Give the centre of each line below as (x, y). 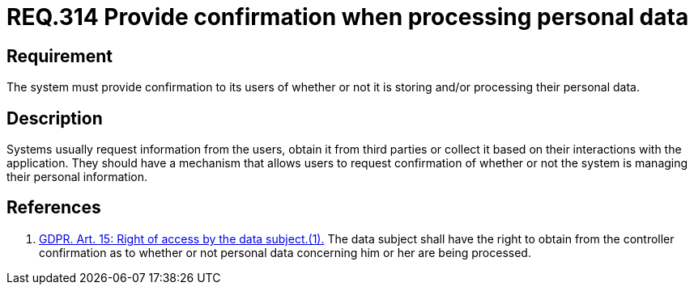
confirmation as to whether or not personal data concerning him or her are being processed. (285, 252)
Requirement (60, 56)
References (54, 208)
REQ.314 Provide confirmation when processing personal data (348, 17)
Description (55, 118)
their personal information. (77, 177)
